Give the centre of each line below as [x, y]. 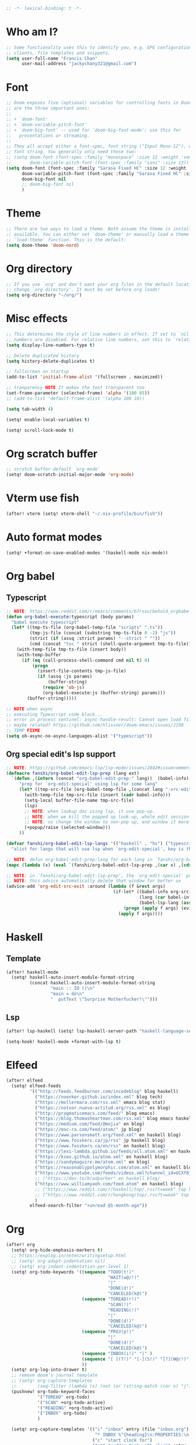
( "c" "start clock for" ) [123, 1440]
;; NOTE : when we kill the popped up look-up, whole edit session [107, 817]
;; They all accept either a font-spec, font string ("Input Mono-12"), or [100, 146]
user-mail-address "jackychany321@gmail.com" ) [79, 64]
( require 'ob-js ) [64, 687]
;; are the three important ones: [48, 108]
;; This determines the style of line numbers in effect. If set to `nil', [100, 334]
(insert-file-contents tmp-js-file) [82, 671]
